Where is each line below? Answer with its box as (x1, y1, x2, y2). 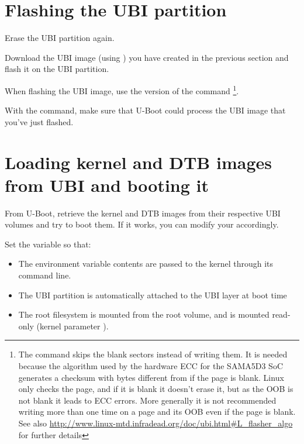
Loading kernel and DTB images (5, 150, 272, 174)
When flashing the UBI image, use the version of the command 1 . (5, 82, 239, 97)
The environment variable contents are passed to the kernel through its (18, 257, 274, 270)
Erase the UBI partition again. (5, 32, 115, 44)
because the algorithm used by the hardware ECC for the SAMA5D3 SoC (18, 360, 283, 371)
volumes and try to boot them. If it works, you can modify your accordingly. (5, 218, 279, 230)
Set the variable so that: (5, 238, 91, 250)
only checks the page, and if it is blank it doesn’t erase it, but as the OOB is (18, 383, 293, 395)
